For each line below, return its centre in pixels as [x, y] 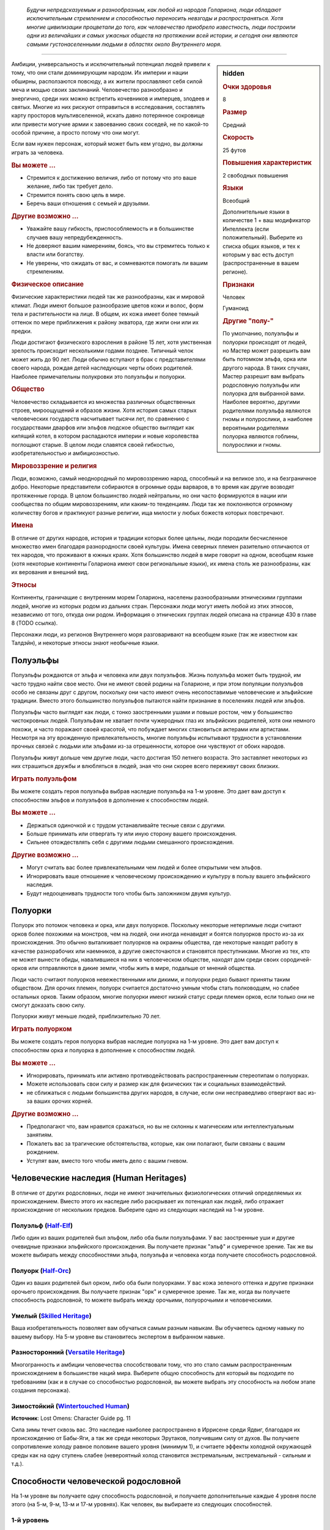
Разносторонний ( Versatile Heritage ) [68, 1353]
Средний [234, 125]
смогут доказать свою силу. [48, 1005]
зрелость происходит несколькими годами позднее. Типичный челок [102, 351]
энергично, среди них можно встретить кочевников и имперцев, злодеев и [110, 99]
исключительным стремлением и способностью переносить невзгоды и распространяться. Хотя [155, 18]
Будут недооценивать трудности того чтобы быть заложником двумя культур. [129, 893]
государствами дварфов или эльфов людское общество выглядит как [103, 427]
